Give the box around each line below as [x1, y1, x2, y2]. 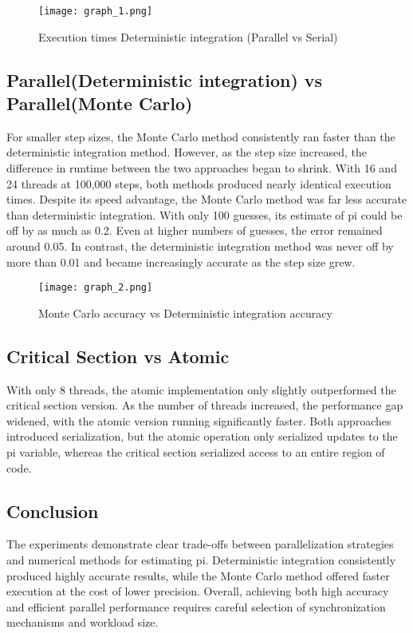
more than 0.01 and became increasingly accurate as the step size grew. [6, 253, 356, 270]
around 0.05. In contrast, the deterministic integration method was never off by [6, 238, 394, 254]
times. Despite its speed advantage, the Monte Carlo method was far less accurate [6, 191, 407, 208]
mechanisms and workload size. [6, 614, 159, 631]
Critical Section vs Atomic [6, 343, 230, 368]
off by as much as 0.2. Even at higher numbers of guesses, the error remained [6, 222, 383, 239]
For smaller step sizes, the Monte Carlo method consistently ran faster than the [6, 128, 395, 144]
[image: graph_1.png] [38, 6, 153, 17]
